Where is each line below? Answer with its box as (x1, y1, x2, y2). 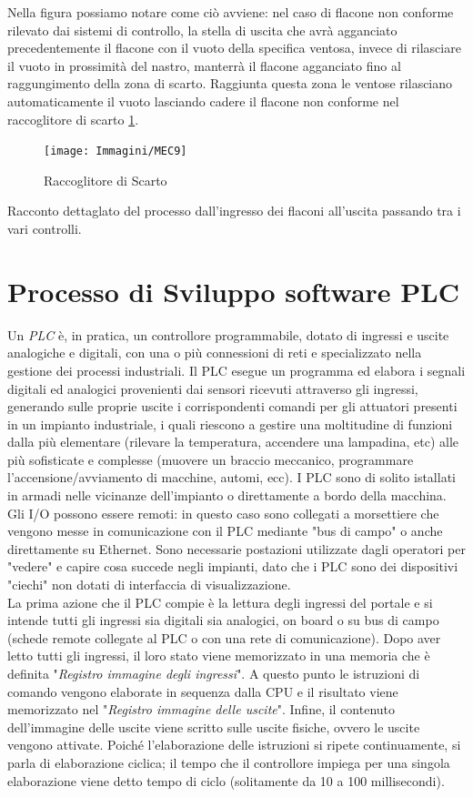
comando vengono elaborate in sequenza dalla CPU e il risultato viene (7, 681, 398, 701)
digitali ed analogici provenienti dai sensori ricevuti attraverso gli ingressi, (7, 378, 418, 398)
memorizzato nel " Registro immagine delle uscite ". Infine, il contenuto (7, 700, 396, 719)
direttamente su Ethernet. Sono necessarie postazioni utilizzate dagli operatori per (7, 539, 466, 558)
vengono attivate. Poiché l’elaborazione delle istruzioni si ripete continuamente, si (7, 735, 461, 754)
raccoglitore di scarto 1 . (7, 109, 139, 128)
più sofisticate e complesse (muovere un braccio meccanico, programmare (7, 449, 414, 469)
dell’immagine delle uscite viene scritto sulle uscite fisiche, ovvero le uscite (7, 717, 420, 736)
